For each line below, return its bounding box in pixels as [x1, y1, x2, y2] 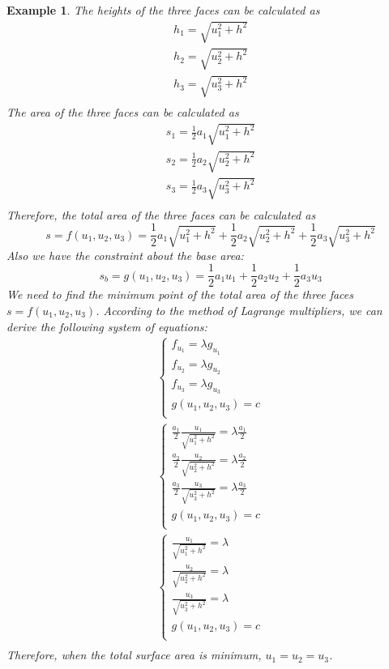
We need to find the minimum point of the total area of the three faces [6, 286, 353, 303]
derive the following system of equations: [6, 317, 207, 334]
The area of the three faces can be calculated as [6, 104, 239, 121]
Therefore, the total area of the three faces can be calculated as [6, 206, 316, 223]
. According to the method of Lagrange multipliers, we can [96, 301, 383, 318]
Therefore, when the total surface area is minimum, [6, 646, 262, 663]
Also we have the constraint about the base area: [6, 246, 244, 263]
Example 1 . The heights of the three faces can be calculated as [6, 2, 320, 18]
